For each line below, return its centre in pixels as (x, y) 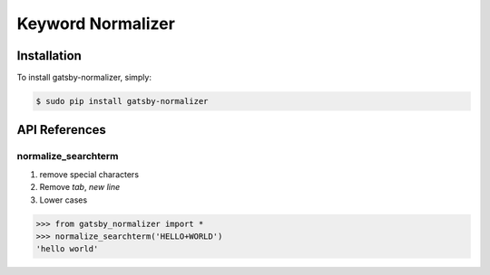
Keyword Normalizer (96, 24)
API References (61, 130)
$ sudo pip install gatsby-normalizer (122, 101)
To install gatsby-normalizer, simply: (84, 78)
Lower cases (64, 200)
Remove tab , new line (80, 187)
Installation (49, 56)
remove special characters (89, 174)
